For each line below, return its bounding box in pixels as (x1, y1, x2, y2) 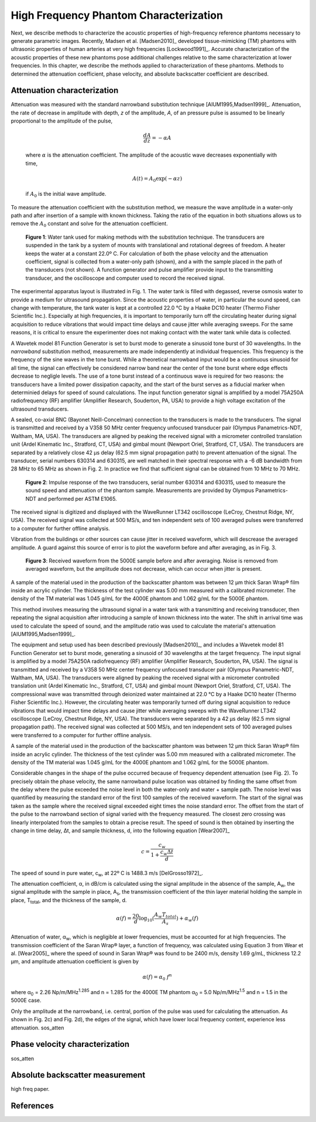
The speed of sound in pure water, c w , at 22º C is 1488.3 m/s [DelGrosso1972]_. (11, 869, 204, 878)
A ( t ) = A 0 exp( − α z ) (132, 175, 183, 183)
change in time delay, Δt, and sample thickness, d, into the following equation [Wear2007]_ (11, 827, 230, 834)
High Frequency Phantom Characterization (11, 9, 224, 22)
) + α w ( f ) (176, 915, 199, 923)
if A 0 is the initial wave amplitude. (25, 191, 107, 199)
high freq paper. (11, 1086, 50, 1093)
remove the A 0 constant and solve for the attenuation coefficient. (11, 220, 168, 229)
